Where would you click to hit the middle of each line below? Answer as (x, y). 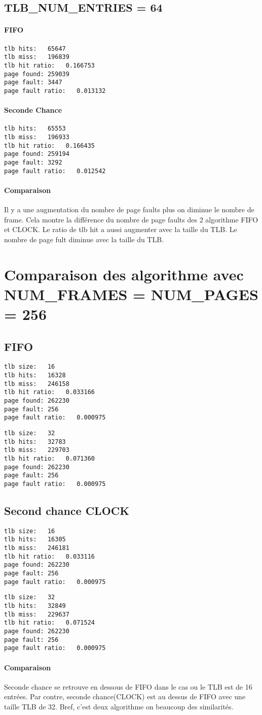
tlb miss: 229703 (37, 450)
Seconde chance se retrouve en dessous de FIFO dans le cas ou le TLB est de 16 (128, 686)
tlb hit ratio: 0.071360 (49, 458)
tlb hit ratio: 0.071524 (49, 623)
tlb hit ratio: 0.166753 (49, 65)
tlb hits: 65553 (35, 129)
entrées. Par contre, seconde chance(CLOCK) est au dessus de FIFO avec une (125, 696)
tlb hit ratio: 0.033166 (49, 392)
